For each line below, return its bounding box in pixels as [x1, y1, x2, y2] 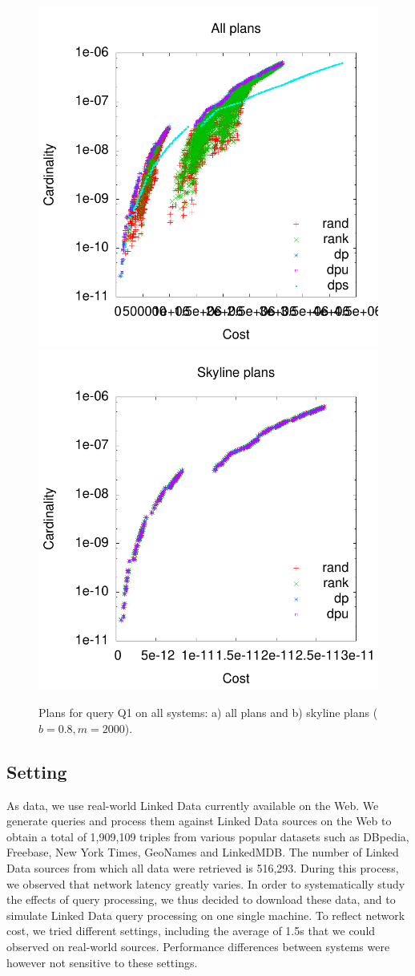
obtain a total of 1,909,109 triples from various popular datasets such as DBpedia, [6, 828, 409, 844]
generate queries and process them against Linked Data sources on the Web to [6, 812, 392, 829]
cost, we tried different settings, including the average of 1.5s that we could [6, 922, 376, 939]
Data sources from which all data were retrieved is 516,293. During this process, [6, 859, 399, 876]
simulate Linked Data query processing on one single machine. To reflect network [6, 906, 405, 923]
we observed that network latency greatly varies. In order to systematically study [6, 875, 405, 892]
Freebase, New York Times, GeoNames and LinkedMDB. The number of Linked [6, 844, 399, 861]
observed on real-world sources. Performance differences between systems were [6, 938, 390, 954]
